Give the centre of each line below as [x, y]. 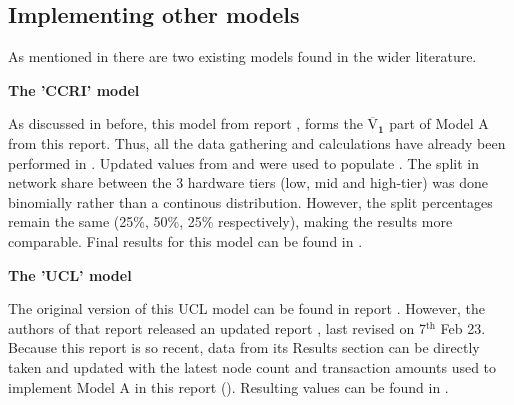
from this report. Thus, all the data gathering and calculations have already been [257, 142]
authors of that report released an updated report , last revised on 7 [217, 327]
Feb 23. [463, 327]
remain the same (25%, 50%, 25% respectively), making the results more [230, 221]
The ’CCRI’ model [74, 89]
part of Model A [439, 123]
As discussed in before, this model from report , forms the [185, 123]
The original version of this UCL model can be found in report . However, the [246, 308]
